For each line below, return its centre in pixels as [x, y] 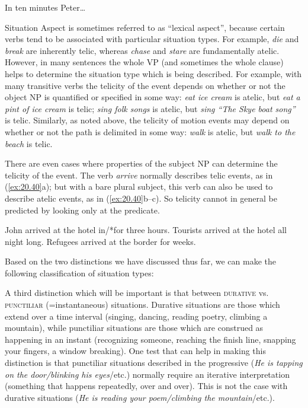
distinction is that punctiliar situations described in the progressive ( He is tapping [154, 363]
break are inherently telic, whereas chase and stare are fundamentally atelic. [142, 50]
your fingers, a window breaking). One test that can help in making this [135, 351]
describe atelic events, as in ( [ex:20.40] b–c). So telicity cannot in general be [141, 198]
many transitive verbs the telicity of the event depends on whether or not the [145, 85]
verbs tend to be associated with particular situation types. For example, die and [152, 39]
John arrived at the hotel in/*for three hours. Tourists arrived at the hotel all [146, 230]
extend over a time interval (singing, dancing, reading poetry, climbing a [136, 316]
